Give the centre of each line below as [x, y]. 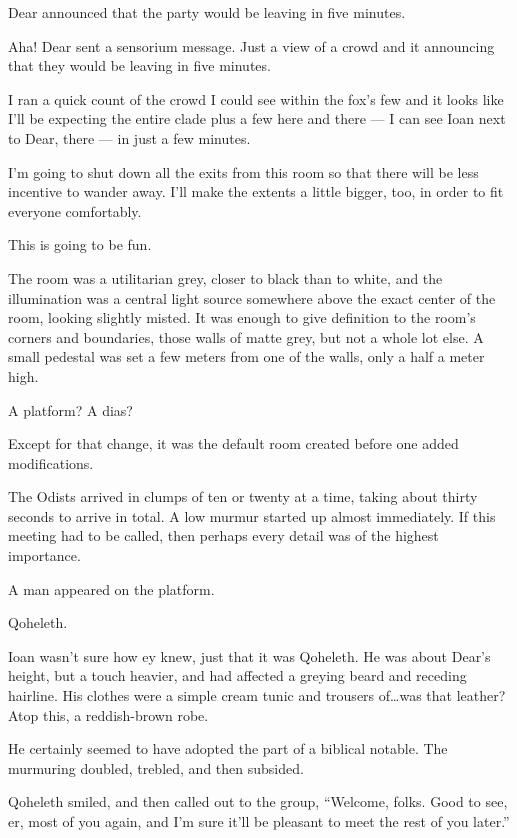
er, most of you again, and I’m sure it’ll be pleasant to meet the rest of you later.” [259, 821]
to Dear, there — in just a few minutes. [129, 137]
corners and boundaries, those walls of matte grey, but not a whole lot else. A [246, 336]
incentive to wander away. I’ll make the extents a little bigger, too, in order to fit [256, 191]
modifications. [51, 462]
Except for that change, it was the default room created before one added [233, 443]
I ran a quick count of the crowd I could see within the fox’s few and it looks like [256, 98]
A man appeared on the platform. [111, 588]
